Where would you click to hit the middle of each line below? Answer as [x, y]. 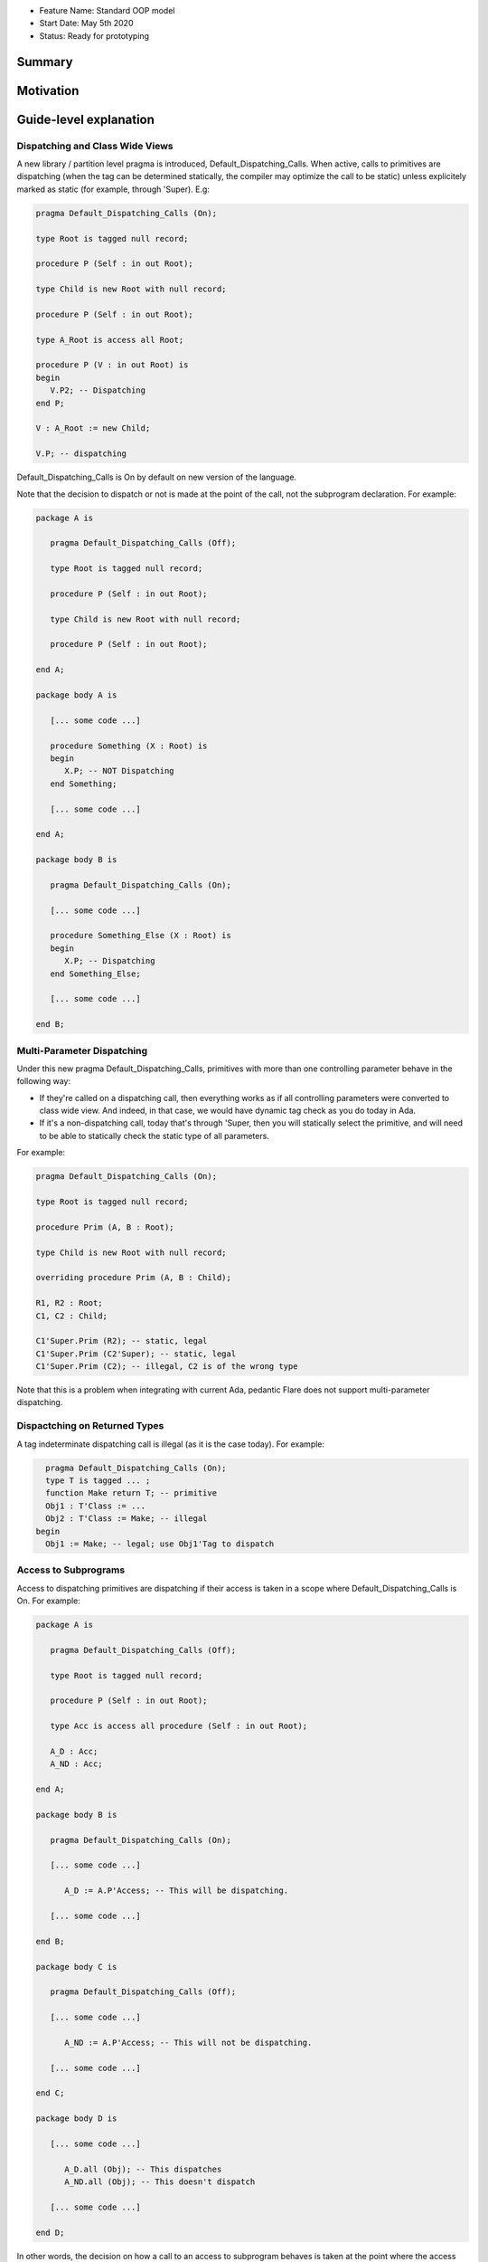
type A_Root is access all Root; [110, 340]
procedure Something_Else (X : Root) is [141, 936]
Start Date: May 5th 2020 [86, 24]
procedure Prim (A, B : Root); [105, 1227]
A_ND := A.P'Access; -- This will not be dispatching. [188, 2042]
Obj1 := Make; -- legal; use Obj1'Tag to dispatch [160, 1544]
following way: [44, 1081]
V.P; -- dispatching [81, 454]
